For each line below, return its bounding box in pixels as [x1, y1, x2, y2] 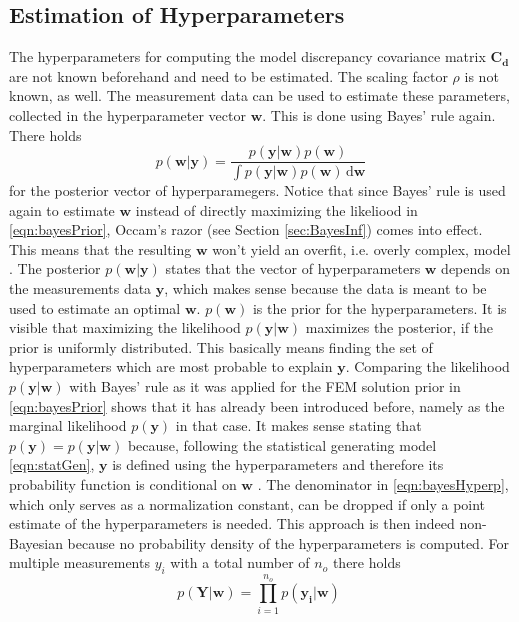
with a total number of [170, 552, 310, 573]
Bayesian [9, 532, 63, 553]
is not [464, 65, 499, 86]
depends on [441, 258, 511, 279]
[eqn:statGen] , [9, 454, 95, 475]
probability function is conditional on [9, 473, 237, 494]
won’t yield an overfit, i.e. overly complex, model [212, 238, 511, 259]
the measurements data [9, 278, 152, 299]
